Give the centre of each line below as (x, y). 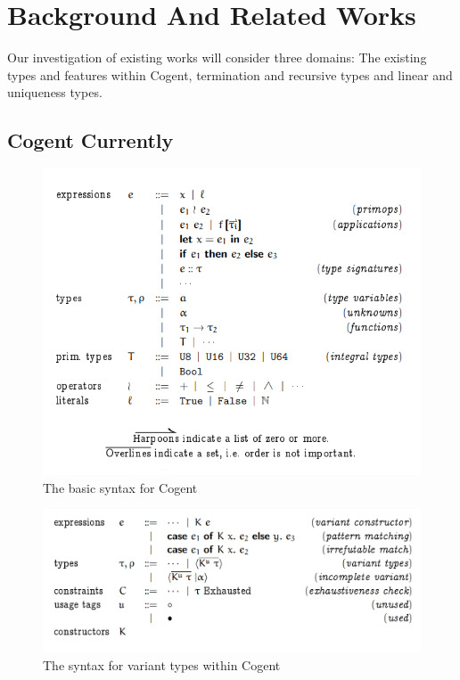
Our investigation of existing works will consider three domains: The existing (217, 57)
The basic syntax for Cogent (120, 487)
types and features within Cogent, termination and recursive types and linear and (230, 74)
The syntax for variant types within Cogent (162, 664)
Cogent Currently (90, 140)
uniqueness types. (55, 92)
